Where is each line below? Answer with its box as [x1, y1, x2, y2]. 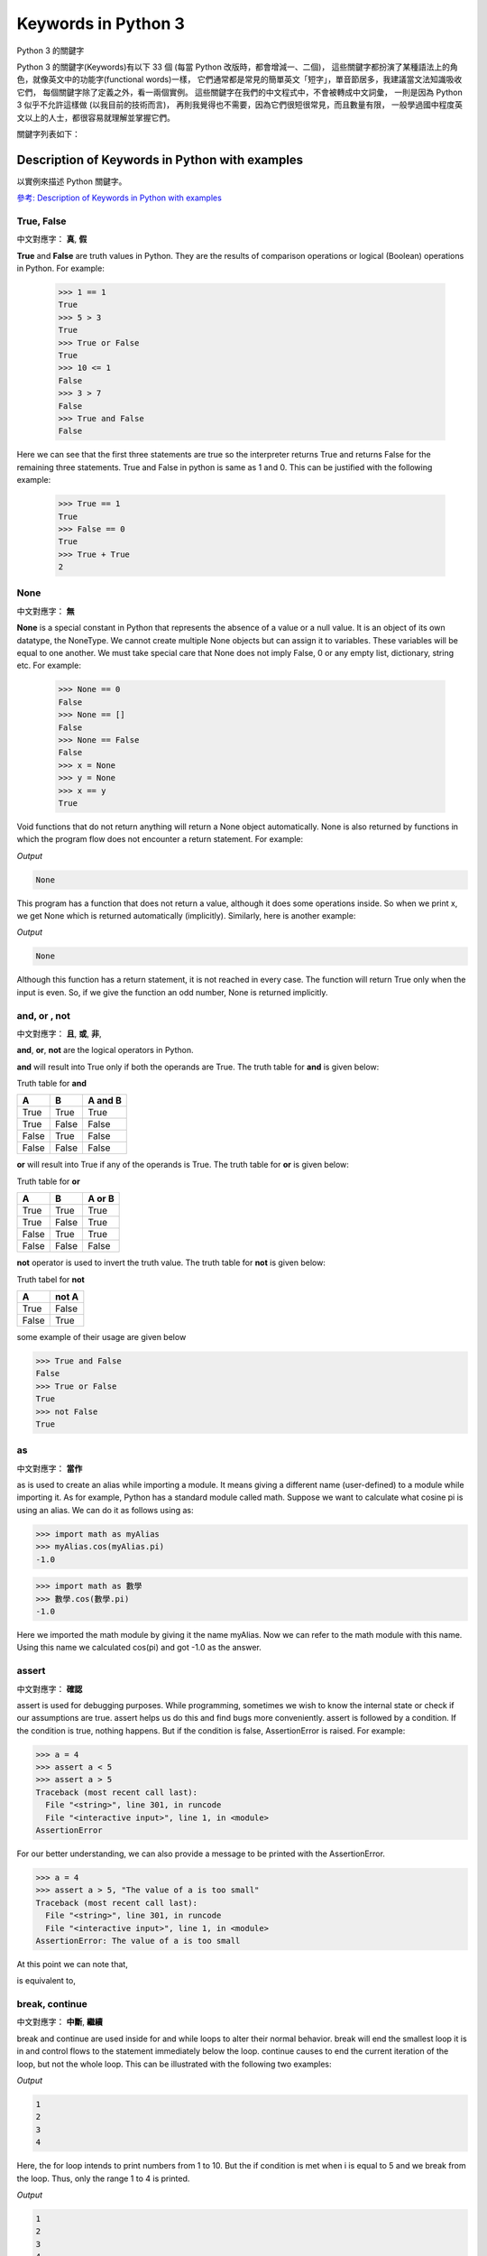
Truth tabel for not [16, 1273, 85, 1285]
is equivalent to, [16, 1975, 76, 1986]
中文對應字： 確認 [16, 1683, 83, 1694]
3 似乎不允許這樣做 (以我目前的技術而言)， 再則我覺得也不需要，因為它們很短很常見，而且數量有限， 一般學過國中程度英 [16, 99, 464, 110]
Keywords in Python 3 [16, 14, 185, 33]
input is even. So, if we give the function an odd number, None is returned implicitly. [16, 986, 328, 997]
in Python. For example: [16, 263, 106, 274]
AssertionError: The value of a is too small [35, 1936, 241, 1946]
